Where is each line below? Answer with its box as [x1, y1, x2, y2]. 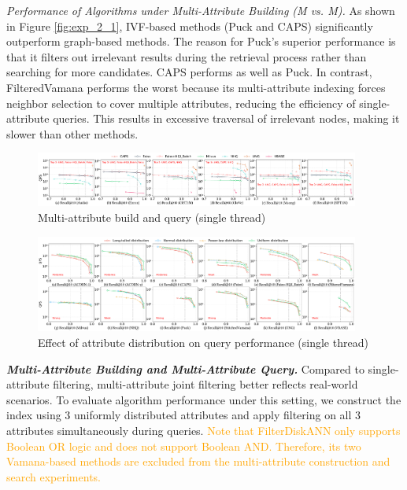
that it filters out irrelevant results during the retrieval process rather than [6, 48, 367, 64]
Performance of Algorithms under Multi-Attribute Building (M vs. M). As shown [6, 2, 395, 18]
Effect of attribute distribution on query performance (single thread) [38, 333, 368, 350]
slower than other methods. [6, 125, 139, 142]
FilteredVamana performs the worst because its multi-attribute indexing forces [6, 79, 386, 95]
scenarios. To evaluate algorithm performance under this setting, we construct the [6, 391, 401, 407]
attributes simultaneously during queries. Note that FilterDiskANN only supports [6, 422, 401, 438]
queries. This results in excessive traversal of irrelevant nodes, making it [53, 110, 400, 127]
